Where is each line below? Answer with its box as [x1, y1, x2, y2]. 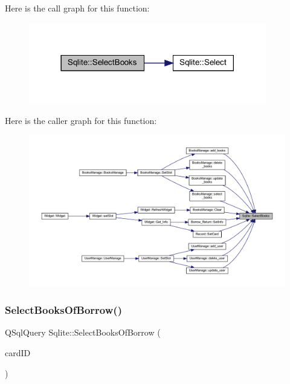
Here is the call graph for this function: [5, 2, 150, 14]
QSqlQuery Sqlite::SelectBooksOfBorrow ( [5, 326, 161, 339]
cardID [5, 346, 31, 359]
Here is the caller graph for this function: [5, 114, 157, 126]
